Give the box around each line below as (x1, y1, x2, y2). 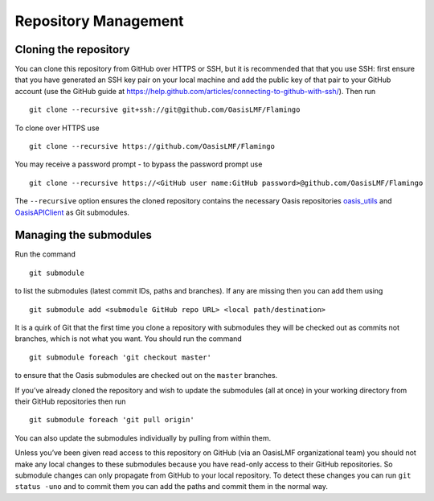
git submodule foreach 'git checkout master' (29, 352, 212, 362)
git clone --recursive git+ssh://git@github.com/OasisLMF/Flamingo (29, 105, 301, 114)
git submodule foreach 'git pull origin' (29, 415, 194, 425)
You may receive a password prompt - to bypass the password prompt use (14, 159, 263, 169)
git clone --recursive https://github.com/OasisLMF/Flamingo (29, 142, 275, 151)
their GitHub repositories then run (14, 396, 126, 406)
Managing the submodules (14, 228, 152, 242)
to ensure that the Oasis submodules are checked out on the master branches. (14, 371, 278, 380)
